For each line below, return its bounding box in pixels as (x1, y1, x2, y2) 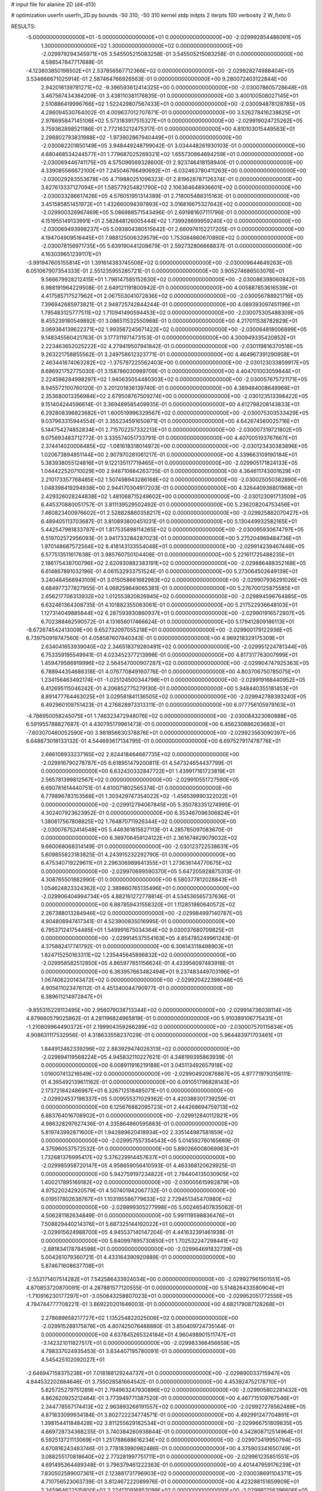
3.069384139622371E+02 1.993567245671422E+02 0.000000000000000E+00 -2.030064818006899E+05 (41, 326, 307, 333)
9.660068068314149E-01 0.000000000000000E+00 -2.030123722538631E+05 (41, 843, 239, 850)
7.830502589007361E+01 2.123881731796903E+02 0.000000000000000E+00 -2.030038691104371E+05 (41, 1470, 302, 1477)
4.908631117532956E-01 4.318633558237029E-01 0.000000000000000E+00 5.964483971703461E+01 (26, 1032, 283, 1039)
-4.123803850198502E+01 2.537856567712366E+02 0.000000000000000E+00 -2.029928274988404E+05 (26, 67, 295, 74)
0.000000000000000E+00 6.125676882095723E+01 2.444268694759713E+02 (41, 1103, 239, 1110)
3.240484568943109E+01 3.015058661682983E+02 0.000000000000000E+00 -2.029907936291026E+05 (41, 576, 308, 583)
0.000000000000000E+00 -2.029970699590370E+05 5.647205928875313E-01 (41, 868, 241, 875)
